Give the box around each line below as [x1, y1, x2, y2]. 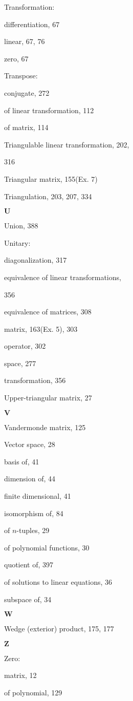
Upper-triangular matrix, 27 [4, 392, 92, 403]
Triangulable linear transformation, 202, [4, 139, 129, 150]
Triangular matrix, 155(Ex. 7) [4, 173, 98, 184]
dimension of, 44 [4, 473, 56, 484]
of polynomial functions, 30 [4, 542, 90, 553]
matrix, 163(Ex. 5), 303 [4, 323, 78, 334]
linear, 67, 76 [4, 36, 45, 47]
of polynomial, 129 [4, 687, 62, 697]
